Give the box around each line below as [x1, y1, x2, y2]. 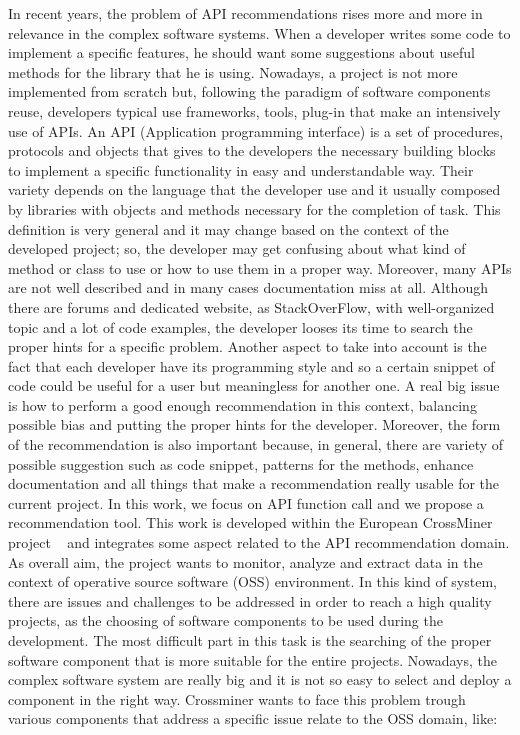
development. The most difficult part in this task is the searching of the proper [8, 630, 492, 650]
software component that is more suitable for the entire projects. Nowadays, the [8, 649, 497, 670]
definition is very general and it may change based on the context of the [8, 218, 449, 239]
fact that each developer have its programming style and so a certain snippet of [8, 355, 495, 376]
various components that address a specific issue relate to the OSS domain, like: [8, 708, 498, 729]
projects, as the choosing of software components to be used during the [8, 610, 443, 631]
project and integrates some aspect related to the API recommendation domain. [8, 532, 510, 553]
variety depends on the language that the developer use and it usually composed [8, 179, 501, 200]
